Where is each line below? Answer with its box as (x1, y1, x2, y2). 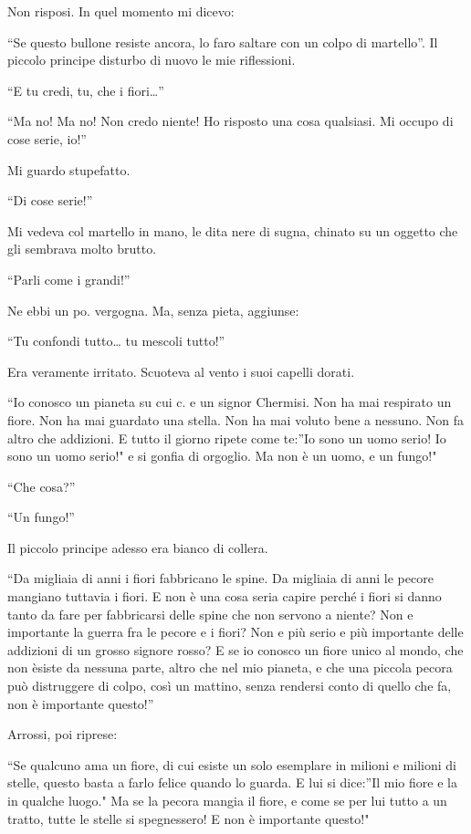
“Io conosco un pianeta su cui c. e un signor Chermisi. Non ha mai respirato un (7, 392, 452, 412)
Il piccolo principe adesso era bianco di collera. (7, 537, 268, 557)
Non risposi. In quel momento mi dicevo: (7, 2, 235, 20)
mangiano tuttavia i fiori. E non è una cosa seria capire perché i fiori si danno (7, 587, 442, 606)
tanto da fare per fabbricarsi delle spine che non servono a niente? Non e (7, 604, 413, 623)
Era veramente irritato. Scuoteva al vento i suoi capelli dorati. (7, 361, 355, 381)
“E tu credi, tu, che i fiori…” (7, 80, 164, 99)
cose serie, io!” (7, 129, 87, 148)
